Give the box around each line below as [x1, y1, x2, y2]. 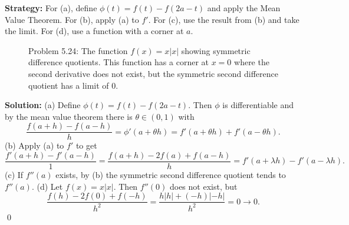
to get [75, 139, 97, 152]
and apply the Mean [207, 2, 281, 14]
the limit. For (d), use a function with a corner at [5, 25, 184, 37]
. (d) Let [31, 180, 63, 192]
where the [234, 56, 269, 68]
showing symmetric [181, 44, 251, 56]
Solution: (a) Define [5, 99, 81, 111]
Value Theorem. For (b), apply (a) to [5, 13, 139, 25]
